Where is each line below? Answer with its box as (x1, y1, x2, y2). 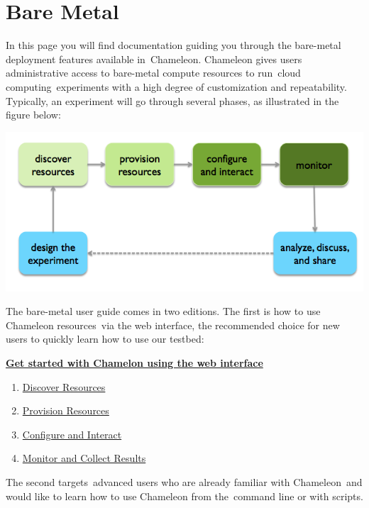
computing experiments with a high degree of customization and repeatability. (6, 79, 347, 94)
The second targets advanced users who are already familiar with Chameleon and (6, 474, 363, 489)
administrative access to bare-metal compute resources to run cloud (6, 65, 301, 80)
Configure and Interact (22, 426, 122, 441)
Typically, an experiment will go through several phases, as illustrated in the (6, 93, 339, 108)
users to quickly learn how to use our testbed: (6, 331, 204, 346)
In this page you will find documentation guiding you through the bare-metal (6, 38, 341, 53)
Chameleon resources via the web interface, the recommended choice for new (6, 317, 340, 332)
